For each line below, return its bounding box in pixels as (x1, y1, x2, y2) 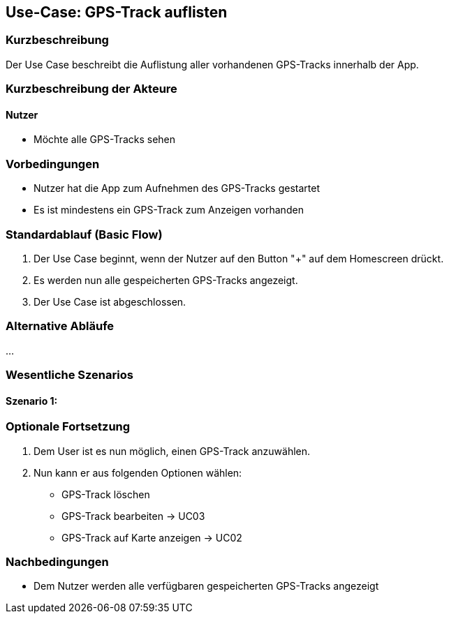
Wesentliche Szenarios (6, 368, 133, 382)
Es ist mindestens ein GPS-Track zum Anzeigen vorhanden (34, 204, 304, 216)
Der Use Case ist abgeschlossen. (34, 295, 186, 308)
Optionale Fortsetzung (6, 419, 131, 434)
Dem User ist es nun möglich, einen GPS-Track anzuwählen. (34, 445, 311, 457)
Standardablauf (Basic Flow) (6, 227, 163, 241)
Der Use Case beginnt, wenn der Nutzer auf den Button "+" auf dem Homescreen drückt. (34, 252, 444, 264)
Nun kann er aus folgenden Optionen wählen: (34, 466, 242, 479)
